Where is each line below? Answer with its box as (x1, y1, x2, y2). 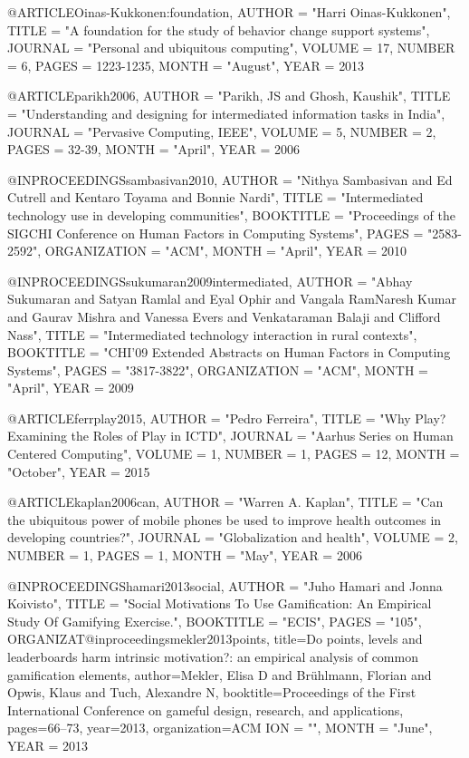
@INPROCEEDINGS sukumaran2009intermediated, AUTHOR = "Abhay (7, 271, 413, 290)
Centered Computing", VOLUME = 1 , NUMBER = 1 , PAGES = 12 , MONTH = (7, 444, 460, 463)
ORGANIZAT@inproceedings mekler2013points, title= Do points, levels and (7, 629, 423, 648)
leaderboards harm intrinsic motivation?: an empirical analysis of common (7, 647, 418, 666)
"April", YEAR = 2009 (7, 378, 134, 397)
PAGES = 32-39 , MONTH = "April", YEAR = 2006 (7, 140, 300, 159)
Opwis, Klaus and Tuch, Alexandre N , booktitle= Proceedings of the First (7, 683, 416, 702)
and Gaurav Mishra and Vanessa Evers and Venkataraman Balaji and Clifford (7, 306, 441, 326)
